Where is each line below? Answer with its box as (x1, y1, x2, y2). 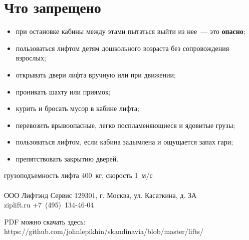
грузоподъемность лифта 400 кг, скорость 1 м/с (4, 170, 153, 180)
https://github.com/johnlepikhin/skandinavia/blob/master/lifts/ (4, 226, 203, 236)
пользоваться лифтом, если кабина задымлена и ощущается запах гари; (16, 136, 233, 147)
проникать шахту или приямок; (16, 86, 111, 96)
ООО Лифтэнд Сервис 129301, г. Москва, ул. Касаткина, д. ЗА (4, 189, 197, 200)
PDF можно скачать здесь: (4, 216, 86, 226)
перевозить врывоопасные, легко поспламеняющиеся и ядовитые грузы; (16, 119, 235, 130)
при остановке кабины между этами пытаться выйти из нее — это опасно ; (16, 26, 245, 36)
